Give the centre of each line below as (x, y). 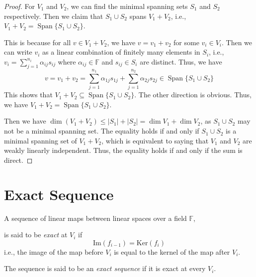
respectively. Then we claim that (54, 16)
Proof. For (20, 6)
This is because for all (38, 42)
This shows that (28, 95)
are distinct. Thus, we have (181, 61)
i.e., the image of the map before (54, 251)
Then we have (25, 121)
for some (186, 42)
